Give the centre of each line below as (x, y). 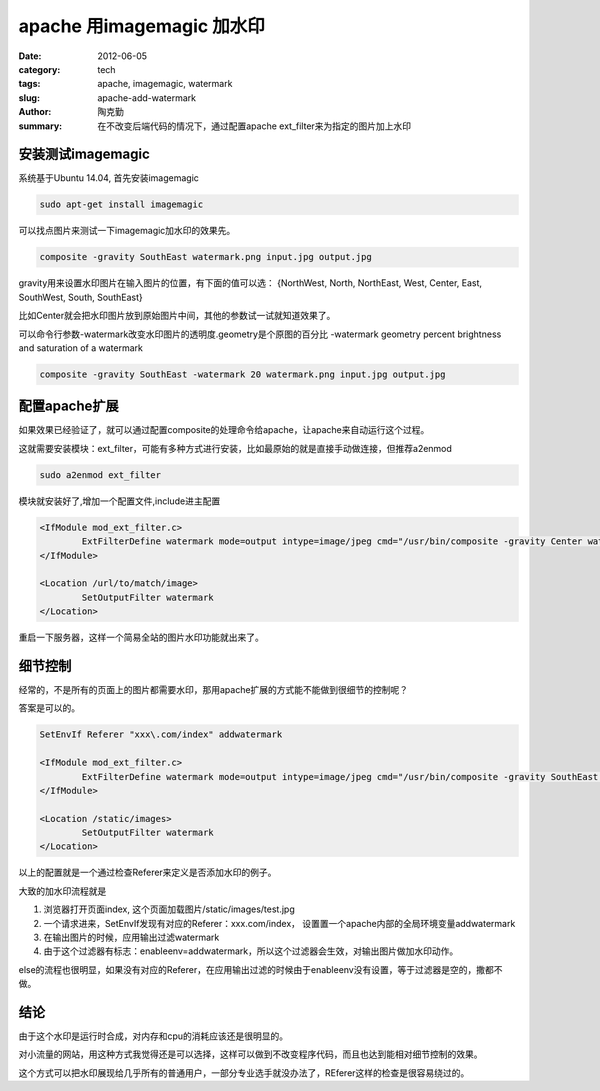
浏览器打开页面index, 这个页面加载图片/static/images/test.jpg (169, 909)
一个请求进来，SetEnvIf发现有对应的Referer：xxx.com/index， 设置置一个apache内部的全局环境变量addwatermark (279, 923)
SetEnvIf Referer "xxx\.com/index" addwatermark (161, 734)
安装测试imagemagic (84, 154)
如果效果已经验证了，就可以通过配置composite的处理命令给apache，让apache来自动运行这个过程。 (224, 430)
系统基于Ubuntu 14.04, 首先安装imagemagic (109, 178)
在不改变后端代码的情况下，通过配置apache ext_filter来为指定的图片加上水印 (254, 126)
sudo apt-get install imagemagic (121, 204)
